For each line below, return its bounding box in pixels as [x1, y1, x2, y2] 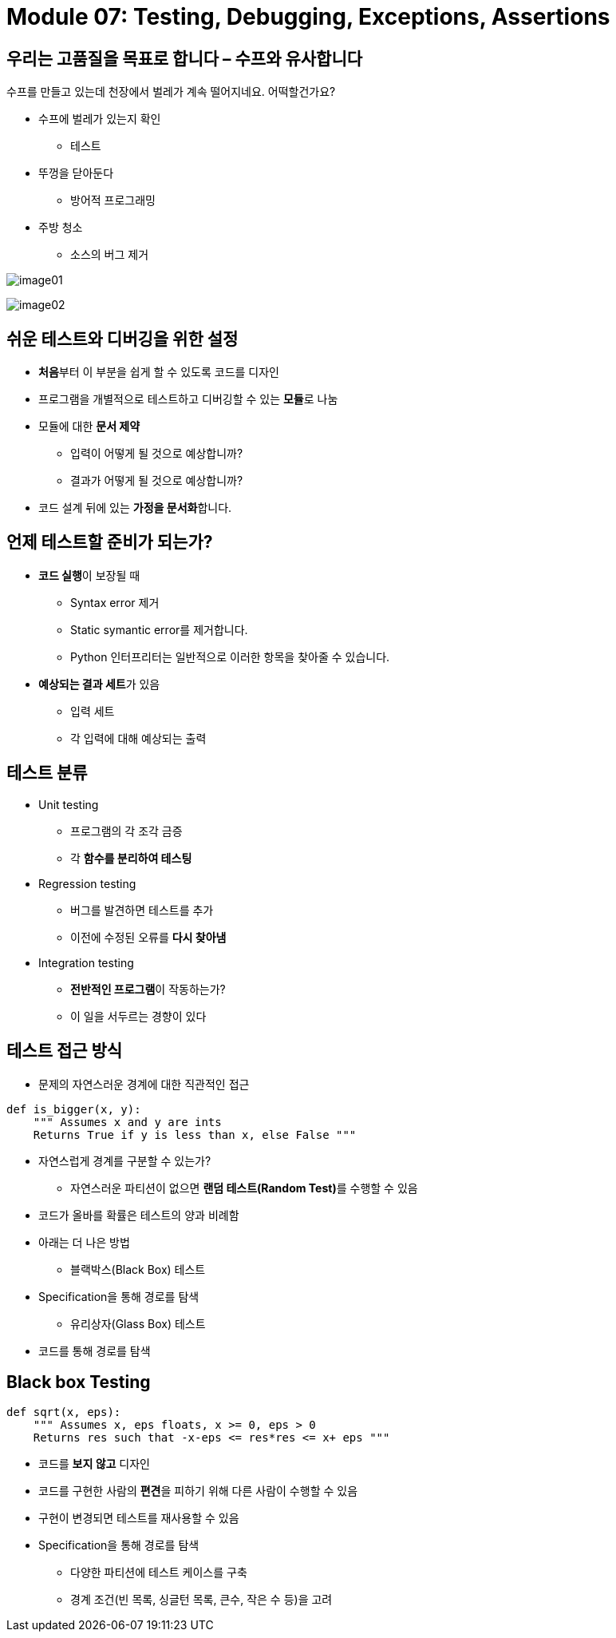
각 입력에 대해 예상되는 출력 [70, 731, 207, 745]
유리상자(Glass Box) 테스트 [70, 1316, 206, 1331]
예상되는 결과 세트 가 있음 [38, 676, 160, 691]
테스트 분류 [6, 763, 88, 783]
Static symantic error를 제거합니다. [70, 622, 248, 637]
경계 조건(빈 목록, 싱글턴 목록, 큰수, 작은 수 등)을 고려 [70, 1592, 333, 1607]
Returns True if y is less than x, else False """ [33, 1128, 357, 1141]
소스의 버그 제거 [70, 248, 149, 262]
